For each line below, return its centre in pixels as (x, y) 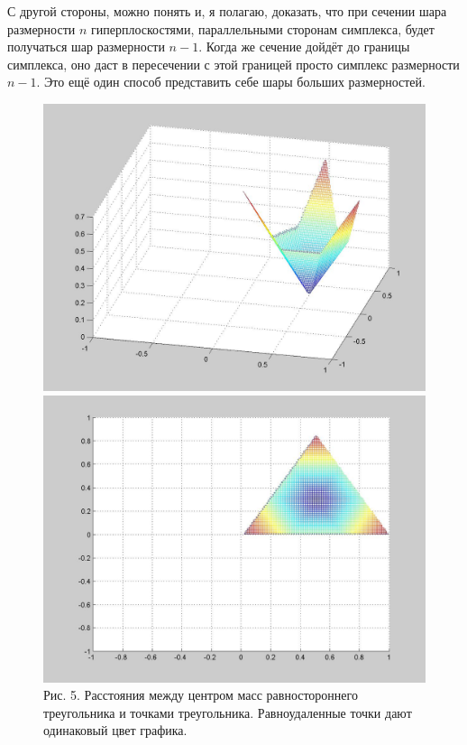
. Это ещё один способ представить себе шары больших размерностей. (231, 82)
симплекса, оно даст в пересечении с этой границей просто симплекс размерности (233, 64)
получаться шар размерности (86, 47)
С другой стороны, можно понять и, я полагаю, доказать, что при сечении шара (227, 11)
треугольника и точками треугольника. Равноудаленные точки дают (228, 712)
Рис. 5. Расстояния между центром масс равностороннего (201, 695)
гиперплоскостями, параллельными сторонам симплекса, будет (263, 28)
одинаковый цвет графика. (115, 730)
